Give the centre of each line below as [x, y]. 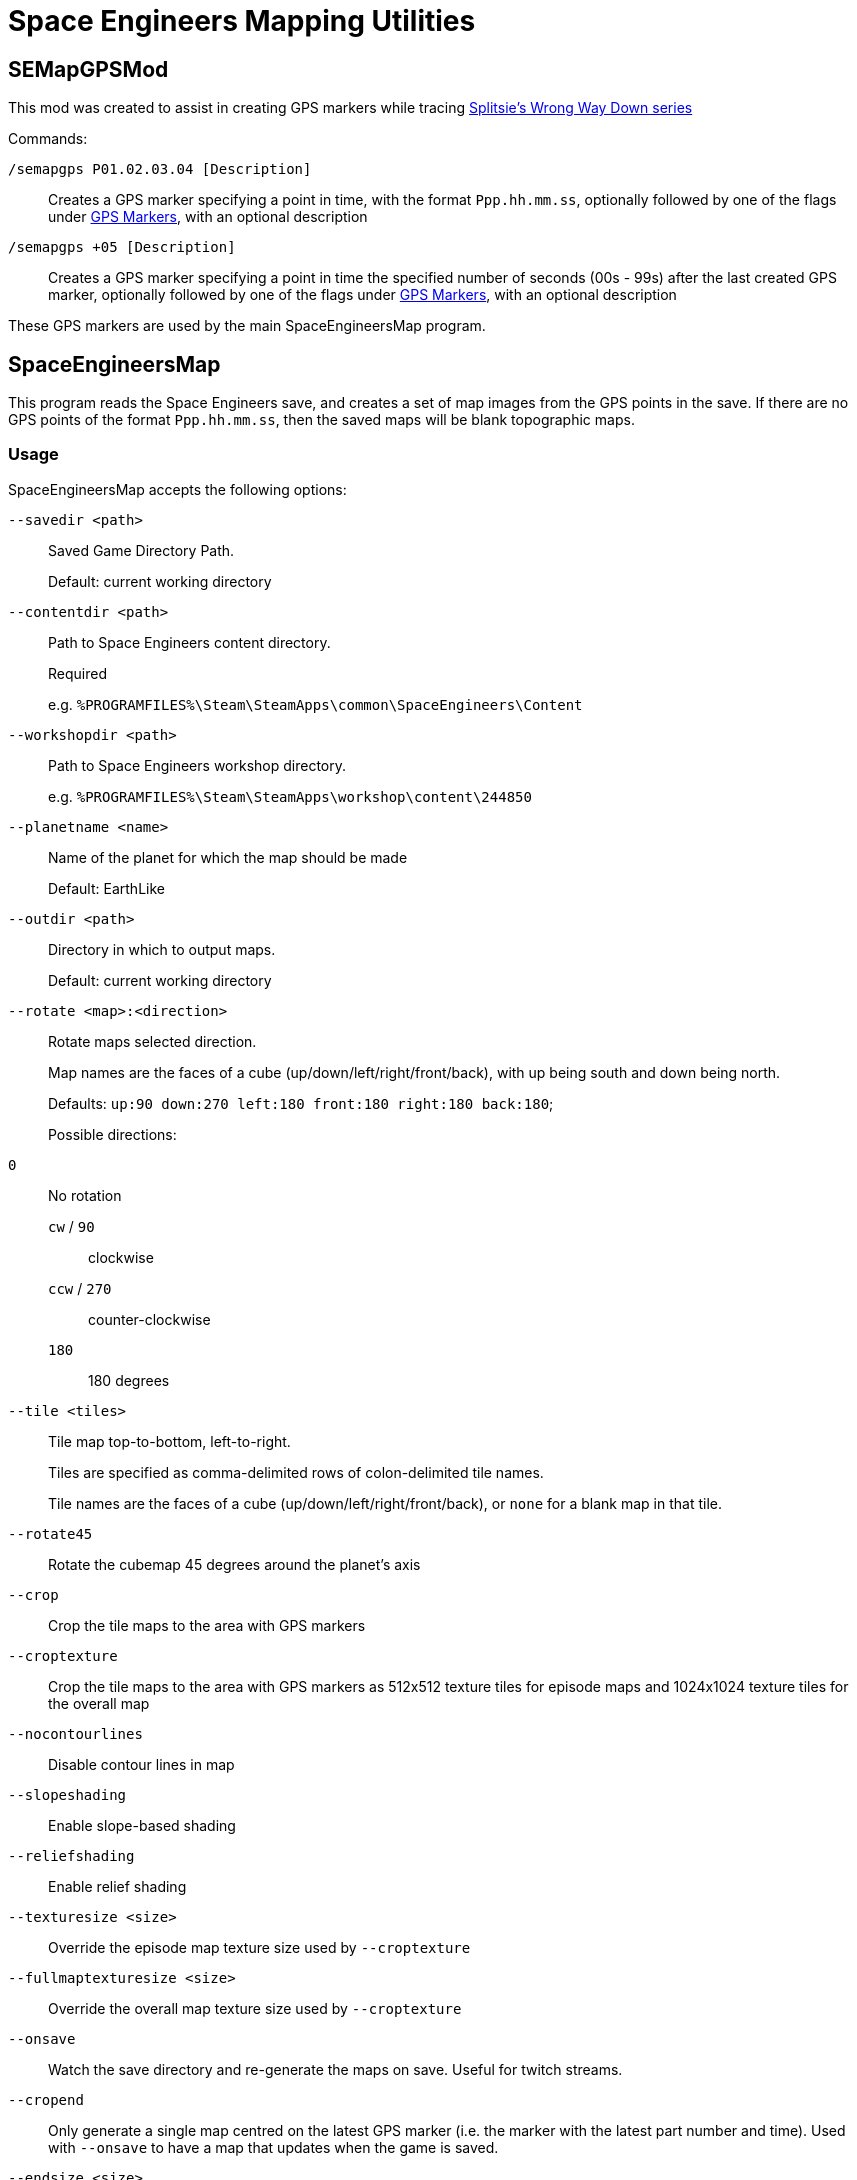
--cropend [46, 2099]
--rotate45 [50, 1533]
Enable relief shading [117, 1886]
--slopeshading [67, 1794]
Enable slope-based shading [142, 1825]
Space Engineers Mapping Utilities [242, 21]
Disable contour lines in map [141, 1764]
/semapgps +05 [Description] [122, 247]
